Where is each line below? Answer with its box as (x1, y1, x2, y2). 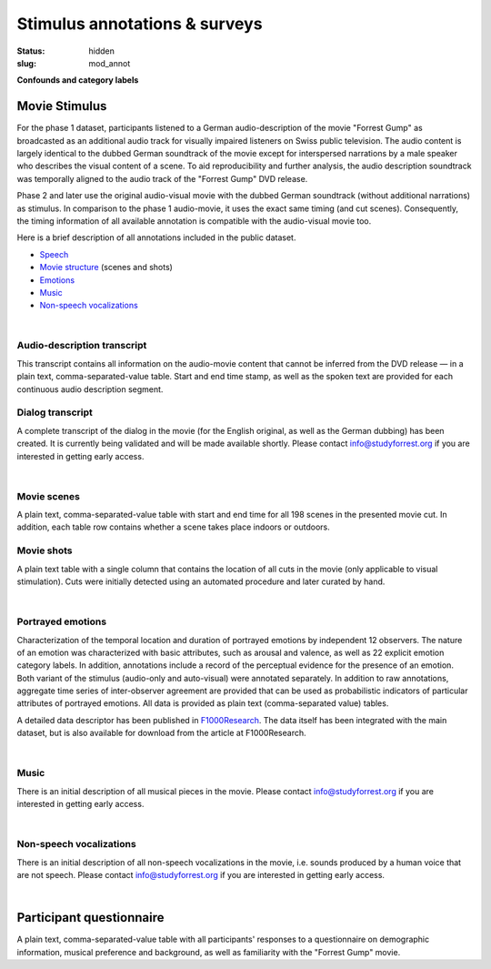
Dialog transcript (16, 406, 93, 419)
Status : (16, 45, 45, 56)
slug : (16, 57, 36, 68)
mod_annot (88, 57, 131, 68)
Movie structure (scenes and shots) (39, 262, 173, 273)
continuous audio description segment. (16, 383, 164, 395)
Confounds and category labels (16, 75, 139, 86)
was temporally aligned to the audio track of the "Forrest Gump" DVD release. (16, 173, 308, 184)
